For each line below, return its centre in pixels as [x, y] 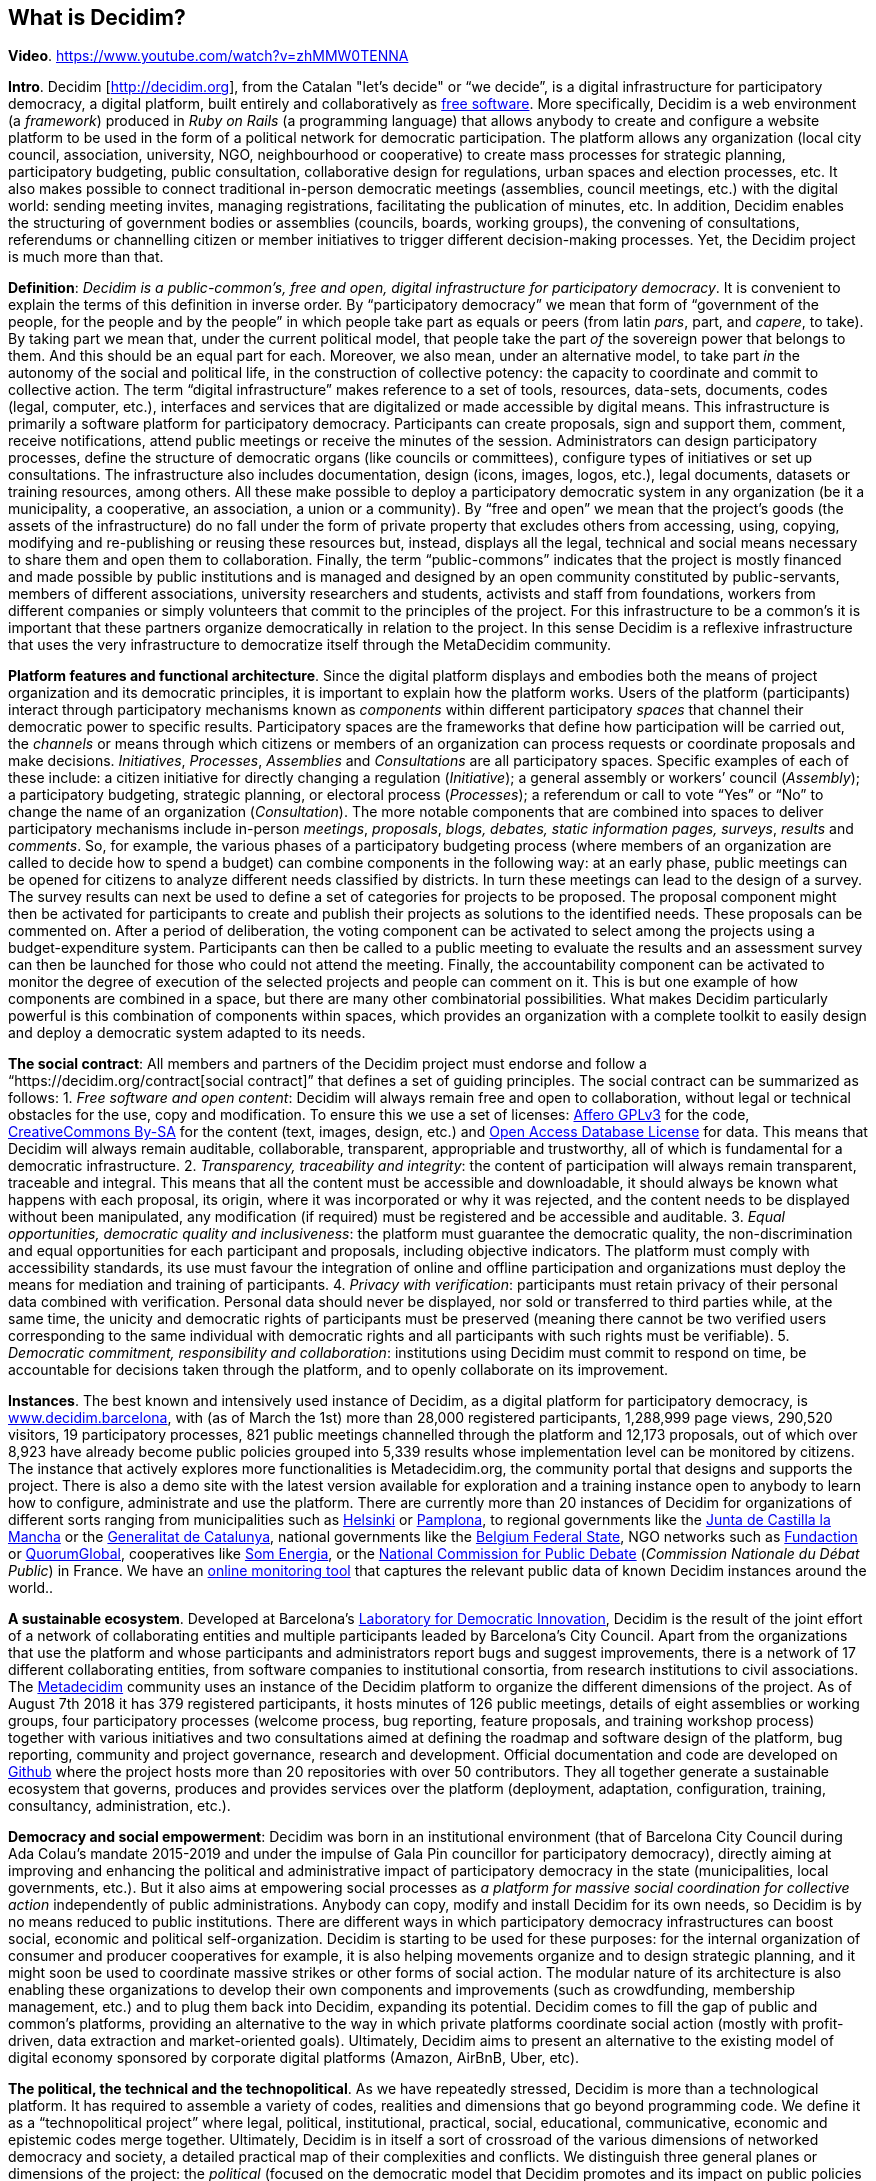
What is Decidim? [97, 17]
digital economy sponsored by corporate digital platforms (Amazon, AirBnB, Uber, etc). [294, 2058]
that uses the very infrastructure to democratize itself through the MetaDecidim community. [310, 645]
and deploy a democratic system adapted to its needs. [187, 1033]
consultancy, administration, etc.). [119, 1806]
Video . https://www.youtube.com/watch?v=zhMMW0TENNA [208, 56]
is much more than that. [86, 257]
